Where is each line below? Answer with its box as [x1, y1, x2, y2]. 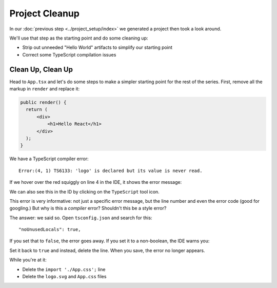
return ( [26, 107, 48, 112]
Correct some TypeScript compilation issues [22, 51, 116, 57]
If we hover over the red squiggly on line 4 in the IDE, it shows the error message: [9, 179, 182, 185]
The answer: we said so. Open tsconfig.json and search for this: [9, 215, 152, 221]
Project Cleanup [9, 8, 80, 19]
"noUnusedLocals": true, [18, 226, 81, 233]
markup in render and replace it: [9, 86, 80, 92]
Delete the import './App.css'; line [22, 266, 106, 272]
